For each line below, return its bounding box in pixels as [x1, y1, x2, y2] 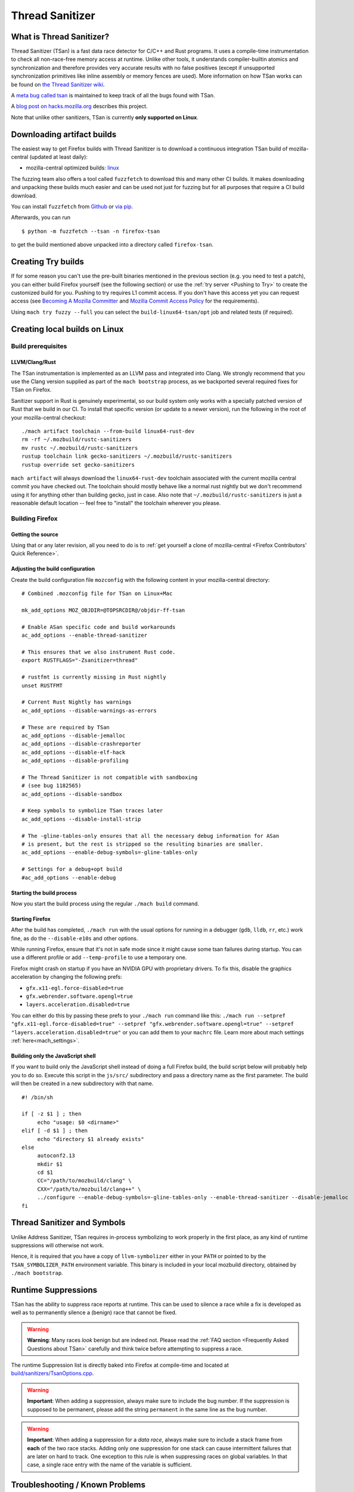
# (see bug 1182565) [21, 782, 82, 789]
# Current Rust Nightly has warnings [21, 699, 132, 705]
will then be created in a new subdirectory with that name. [11, 1080, 154, 1087]
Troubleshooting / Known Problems [11, 1480, 146, 1490]
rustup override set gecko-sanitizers [21, 461, 135, 468]
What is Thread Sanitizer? [11, 32, 110, 42]
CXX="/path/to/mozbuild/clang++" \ [37, 1185, 141, 1192]
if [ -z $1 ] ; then [21, 1111, 82, 1117]
